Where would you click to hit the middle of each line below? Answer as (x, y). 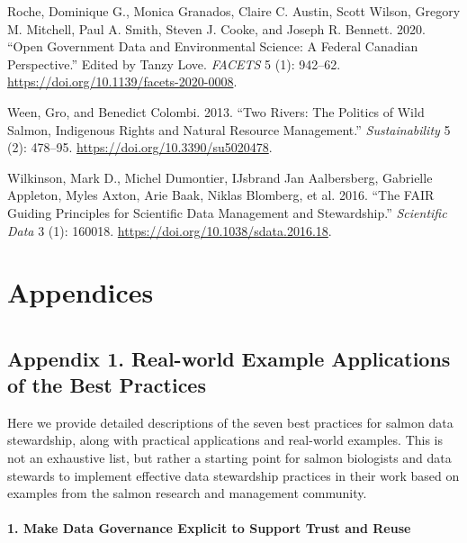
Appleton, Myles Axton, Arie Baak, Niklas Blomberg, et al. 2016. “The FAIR (221, 195)
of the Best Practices (107, 385)
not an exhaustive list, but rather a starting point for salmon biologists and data (229, 458)
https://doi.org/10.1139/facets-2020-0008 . (122, 81)
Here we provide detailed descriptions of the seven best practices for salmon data (230, 422)
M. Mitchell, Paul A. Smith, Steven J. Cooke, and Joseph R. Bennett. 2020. (217, 28)
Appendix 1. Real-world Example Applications (229, 358)
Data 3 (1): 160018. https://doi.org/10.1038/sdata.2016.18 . (170, 230)
